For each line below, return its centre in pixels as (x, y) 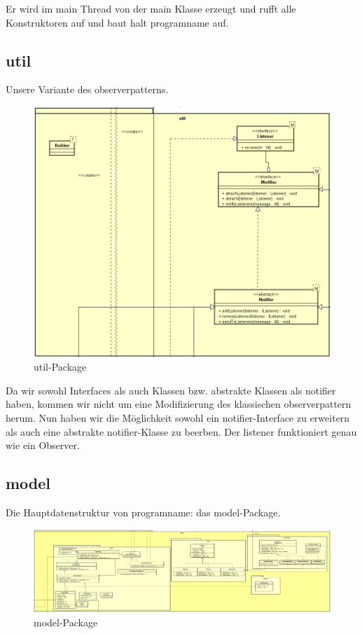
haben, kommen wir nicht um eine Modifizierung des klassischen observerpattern (179, 404)
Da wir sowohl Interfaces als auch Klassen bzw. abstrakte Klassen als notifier (171, 390)
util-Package (60, 367)
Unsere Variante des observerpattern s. (87, 89)
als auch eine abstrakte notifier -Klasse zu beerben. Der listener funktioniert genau (181, 431)
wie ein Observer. (43, 445)
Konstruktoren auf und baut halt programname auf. (117, 22)
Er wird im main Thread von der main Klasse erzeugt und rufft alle (151, 8)
